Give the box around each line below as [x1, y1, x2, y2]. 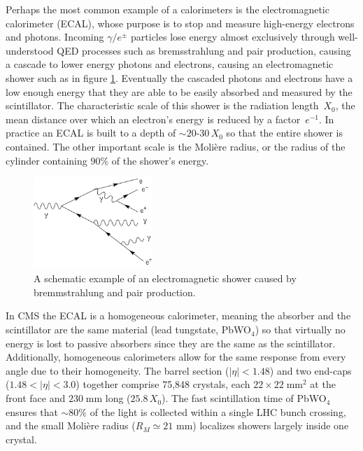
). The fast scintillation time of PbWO [162, 391, 327, 405]
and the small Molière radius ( [6, 418, 136, 433]
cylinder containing [6, 153, 87, 167]
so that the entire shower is [226, 125, 343, 140]
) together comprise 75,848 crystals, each [76, 377, 250, 391]
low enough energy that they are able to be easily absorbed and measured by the [6, 84, 353, 99]
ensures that [6, 404, 58, 419]
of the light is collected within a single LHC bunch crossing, [90, 404, 346, 419]
